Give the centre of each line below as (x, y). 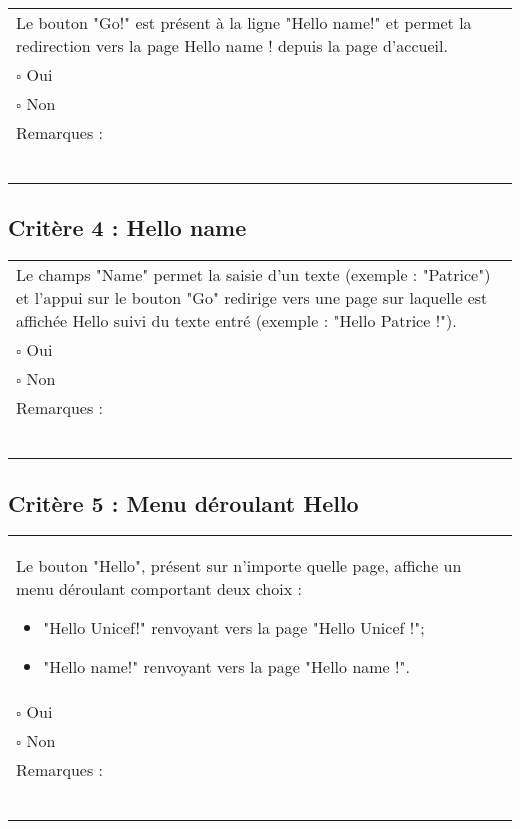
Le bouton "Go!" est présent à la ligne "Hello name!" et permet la (244, 22)
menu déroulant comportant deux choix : (159, 589)
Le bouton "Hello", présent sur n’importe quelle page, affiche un (239, 566)
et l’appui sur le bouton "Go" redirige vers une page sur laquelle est (252, 298)
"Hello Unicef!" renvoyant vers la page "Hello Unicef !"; (234, 628)
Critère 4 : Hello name (127, 227)
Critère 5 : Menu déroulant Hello (183, 502)
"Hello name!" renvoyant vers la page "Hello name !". (226, 667)
